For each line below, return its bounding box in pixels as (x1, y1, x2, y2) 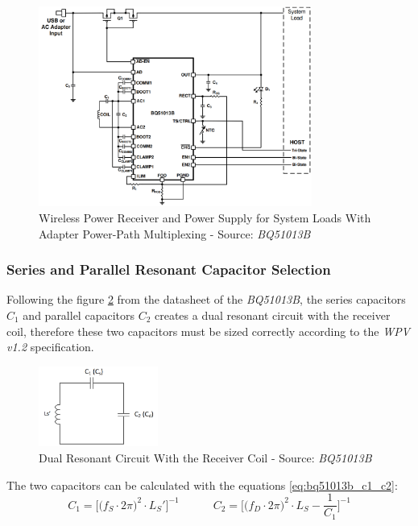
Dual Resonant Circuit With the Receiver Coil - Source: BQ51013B (39, 449, 372, 466)
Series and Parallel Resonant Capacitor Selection (6, 259, 331, 280)
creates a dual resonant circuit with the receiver (155, 307, 391, 324)
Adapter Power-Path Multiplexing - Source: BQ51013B (39, 225, 311, 242)
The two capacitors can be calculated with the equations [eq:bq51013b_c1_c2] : (6, 476, 398, 493)
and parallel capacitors (23, 307, 135, 324)
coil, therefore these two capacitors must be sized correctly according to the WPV (6, 322, 411, 339)
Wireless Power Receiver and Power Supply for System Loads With (39, 209, 371, 226)
